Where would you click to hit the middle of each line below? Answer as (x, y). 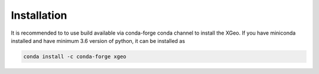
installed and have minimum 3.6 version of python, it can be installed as (98, 41)
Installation (39, 15)
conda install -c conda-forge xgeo (75, 56)
